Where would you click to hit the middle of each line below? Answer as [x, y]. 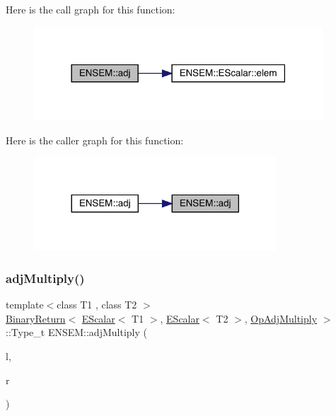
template [25, 305]
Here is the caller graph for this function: [95, 140]
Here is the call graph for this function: [91, 9]
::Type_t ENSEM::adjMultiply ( [76, 332]
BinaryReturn [36, 318]
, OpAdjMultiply [281, 318]
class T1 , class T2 [97, 305]
